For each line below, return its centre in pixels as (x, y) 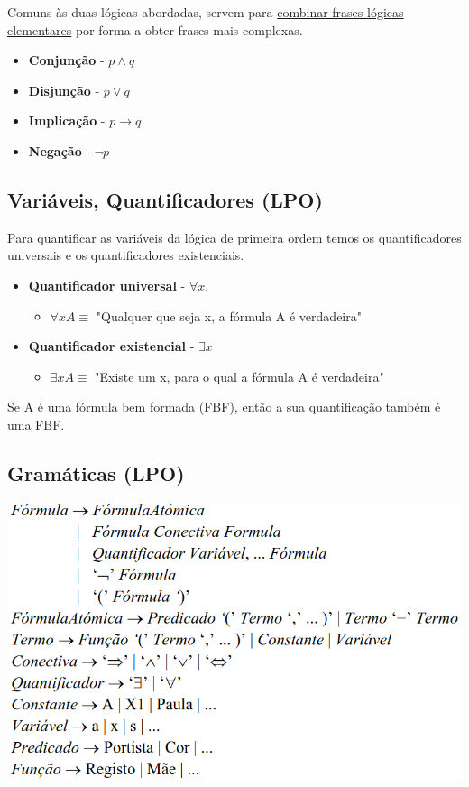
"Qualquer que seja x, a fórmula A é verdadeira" (229, 315)
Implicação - (67, 120)
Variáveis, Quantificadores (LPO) (165, 199)
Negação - (60, 150)
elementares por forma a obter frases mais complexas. (155, 29)
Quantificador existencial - (111, 346)
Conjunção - (66, 60)
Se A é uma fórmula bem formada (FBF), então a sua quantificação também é (224, 407)
